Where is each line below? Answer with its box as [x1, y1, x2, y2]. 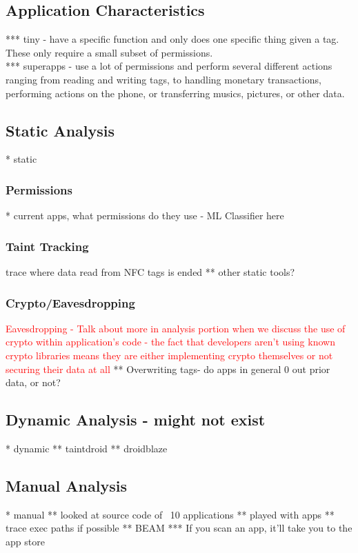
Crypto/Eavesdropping [6, 294, 135, 311]
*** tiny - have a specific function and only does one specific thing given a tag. [6, 32, 339, 46]
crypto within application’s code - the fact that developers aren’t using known [6, 334, 335, 349]
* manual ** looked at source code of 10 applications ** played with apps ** [6, 507, 335, 521]
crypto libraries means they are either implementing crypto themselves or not [6, 348, 333, 362]
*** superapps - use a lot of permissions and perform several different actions [6, 59, 332, 73]
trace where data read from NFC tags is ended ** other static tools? [6, 265, 295, 279]
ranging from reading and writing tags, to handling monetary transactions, [6, 72, 321, 86]
